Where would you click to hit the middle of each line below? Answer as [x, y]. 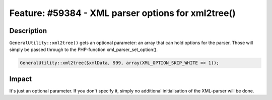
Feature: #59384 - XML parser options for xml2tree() [123, 13]
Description [28, 31]
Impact [21, 79]
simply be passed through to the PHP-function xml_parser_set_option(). [84, 49]
